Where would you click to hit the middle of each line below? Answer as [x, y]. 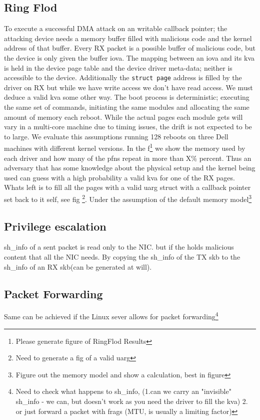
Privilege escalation [55, 226]
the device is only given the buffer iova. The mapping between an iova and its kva [129, 57]
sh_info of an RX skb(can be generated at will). [78, 266]
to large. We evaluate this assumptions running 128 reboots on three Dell [116, 136]
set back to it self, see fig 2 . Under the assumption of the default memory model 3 [128, 198]
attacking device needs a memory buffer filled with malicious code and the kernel [128, 38]
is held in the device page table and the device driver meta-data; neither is [118, 67]
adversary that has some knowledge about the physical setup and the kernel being [130, 168]
